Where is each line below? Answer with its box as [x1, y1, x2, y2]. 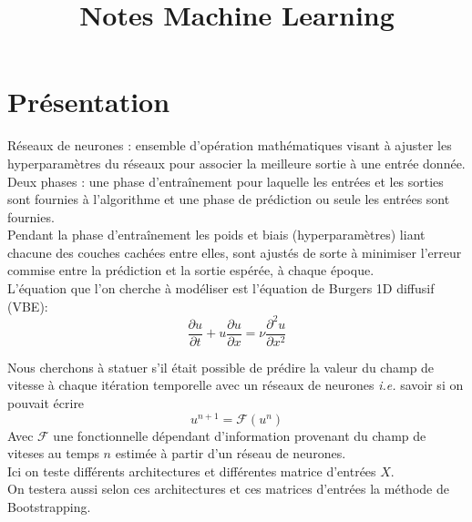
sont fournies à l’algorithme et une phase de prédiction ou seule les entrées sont [7, 189, 450, 209]
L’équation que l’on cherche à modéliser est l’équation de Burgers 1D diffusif [7, 279, 435, 298]
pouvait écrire [7, 394, 85, 412]
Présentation [7, 83, 170, 120]
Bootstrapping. [7, 497, 91, 517]
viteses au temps [7, 444, 99, 463]
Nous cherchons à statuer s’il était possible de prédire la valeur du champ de [7, 357, 435, 376]
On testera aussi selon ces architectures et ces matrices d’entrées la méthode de [7, 479, 449, 498]
